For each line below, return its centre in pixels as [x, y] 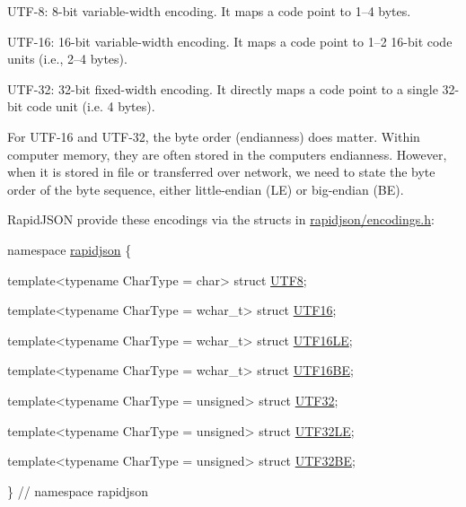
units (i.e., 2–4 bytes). [67, 59]
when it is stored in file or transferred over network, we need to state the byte [221, 172]
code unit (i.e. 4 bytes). [91, 106]
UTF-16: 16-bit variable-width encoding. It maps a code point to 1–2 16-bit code [230, 41]
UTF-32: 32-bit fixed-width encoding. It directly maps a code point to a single [223, 88]
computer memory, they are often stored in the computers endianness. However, [227, 154]
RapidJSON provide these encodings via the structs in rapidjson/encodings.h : [221, 219]
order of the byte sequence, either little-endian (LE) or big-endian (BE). [206, 189]
